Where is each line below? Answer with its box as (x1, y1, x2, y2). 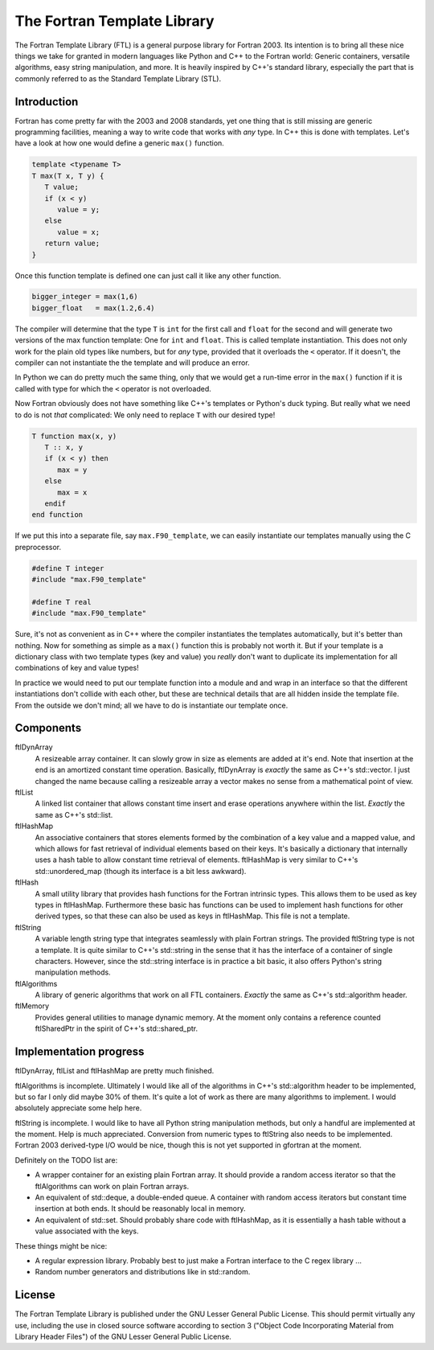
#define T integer (31, 564, 104, 572)
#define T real (31, 597, 92, 606)
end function (31, 511, 84, 519)
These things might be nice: (14, 1241, 108, 1250)
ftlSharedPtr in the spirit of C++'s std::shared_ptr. (35, 1024, 199, 1033)
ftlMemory (14, 1001, 50, 1011)
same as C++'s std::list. (35, 810, 113, 819)
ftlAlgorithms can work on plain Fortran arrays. (35, 1181, 189, 1191)
